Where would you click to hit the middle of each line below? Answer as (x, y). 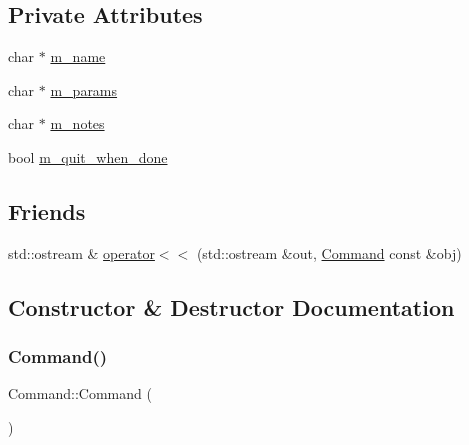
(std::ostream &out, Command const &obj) (329, 252)
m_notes (77, 123)
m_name (78, 56)
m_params (84, 89)
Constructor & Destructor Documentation (231, 306)
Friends (47, 210)
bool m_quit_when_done (88, 156)
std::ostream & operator (81, 252)
